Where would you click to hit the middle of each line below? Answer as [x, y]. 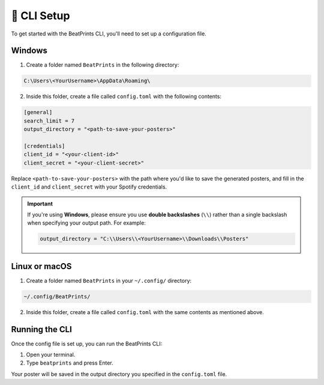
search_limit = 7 [49, 121]
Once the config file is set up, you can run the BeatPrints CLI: [87, 344]
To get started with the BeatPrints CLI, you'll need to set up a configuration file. [109, 34]
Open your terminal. [51, 355]
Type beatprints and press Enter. [70, 363]
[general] [38, 112]
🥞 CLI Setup [40, 16]
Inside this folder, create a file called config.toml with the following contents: [124, 97]
